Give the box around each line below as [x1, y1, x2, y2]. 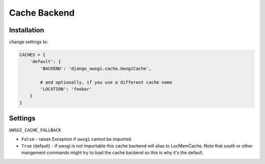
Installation [9, 26, 44, 34]
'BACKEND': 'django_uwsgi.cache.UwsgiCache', [40, 66, 152, 71]
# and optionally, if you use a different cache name [40, 79, 172, 85]
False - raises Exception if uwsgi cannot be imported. [21, 136, 132, 142]
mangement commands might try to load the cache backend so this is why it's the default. [21, 150, 204, 156]
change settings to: [9, 39, 49, 45]
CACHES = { [19, 52, 46, 58]
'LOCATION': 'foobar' [40, 86, 92, 92]
